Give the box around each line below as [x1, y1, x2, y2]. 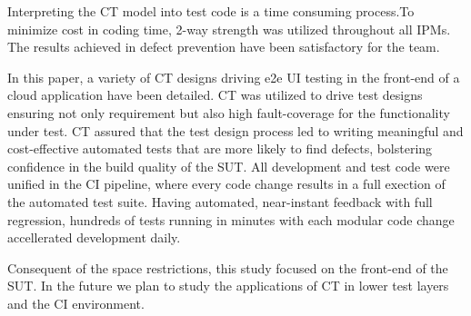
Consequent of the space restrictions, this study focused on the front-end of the [7, 258, 448, 277]
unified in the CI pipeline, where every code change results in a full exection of [7, 174, 446, 193]
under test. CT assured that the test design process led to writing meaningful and [7, 121, 464, 140]
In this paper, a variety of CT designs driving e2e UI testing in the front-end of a [7, 67, 460, 86]
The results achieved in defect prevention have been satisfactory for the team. [7, 37, 440, 56]
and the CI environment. [7, 293, 145, 312]
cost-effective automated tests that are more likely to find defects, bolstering [7, 139, 433, 158]
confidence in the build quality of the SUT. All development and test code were [7, 156, 450, 175]
